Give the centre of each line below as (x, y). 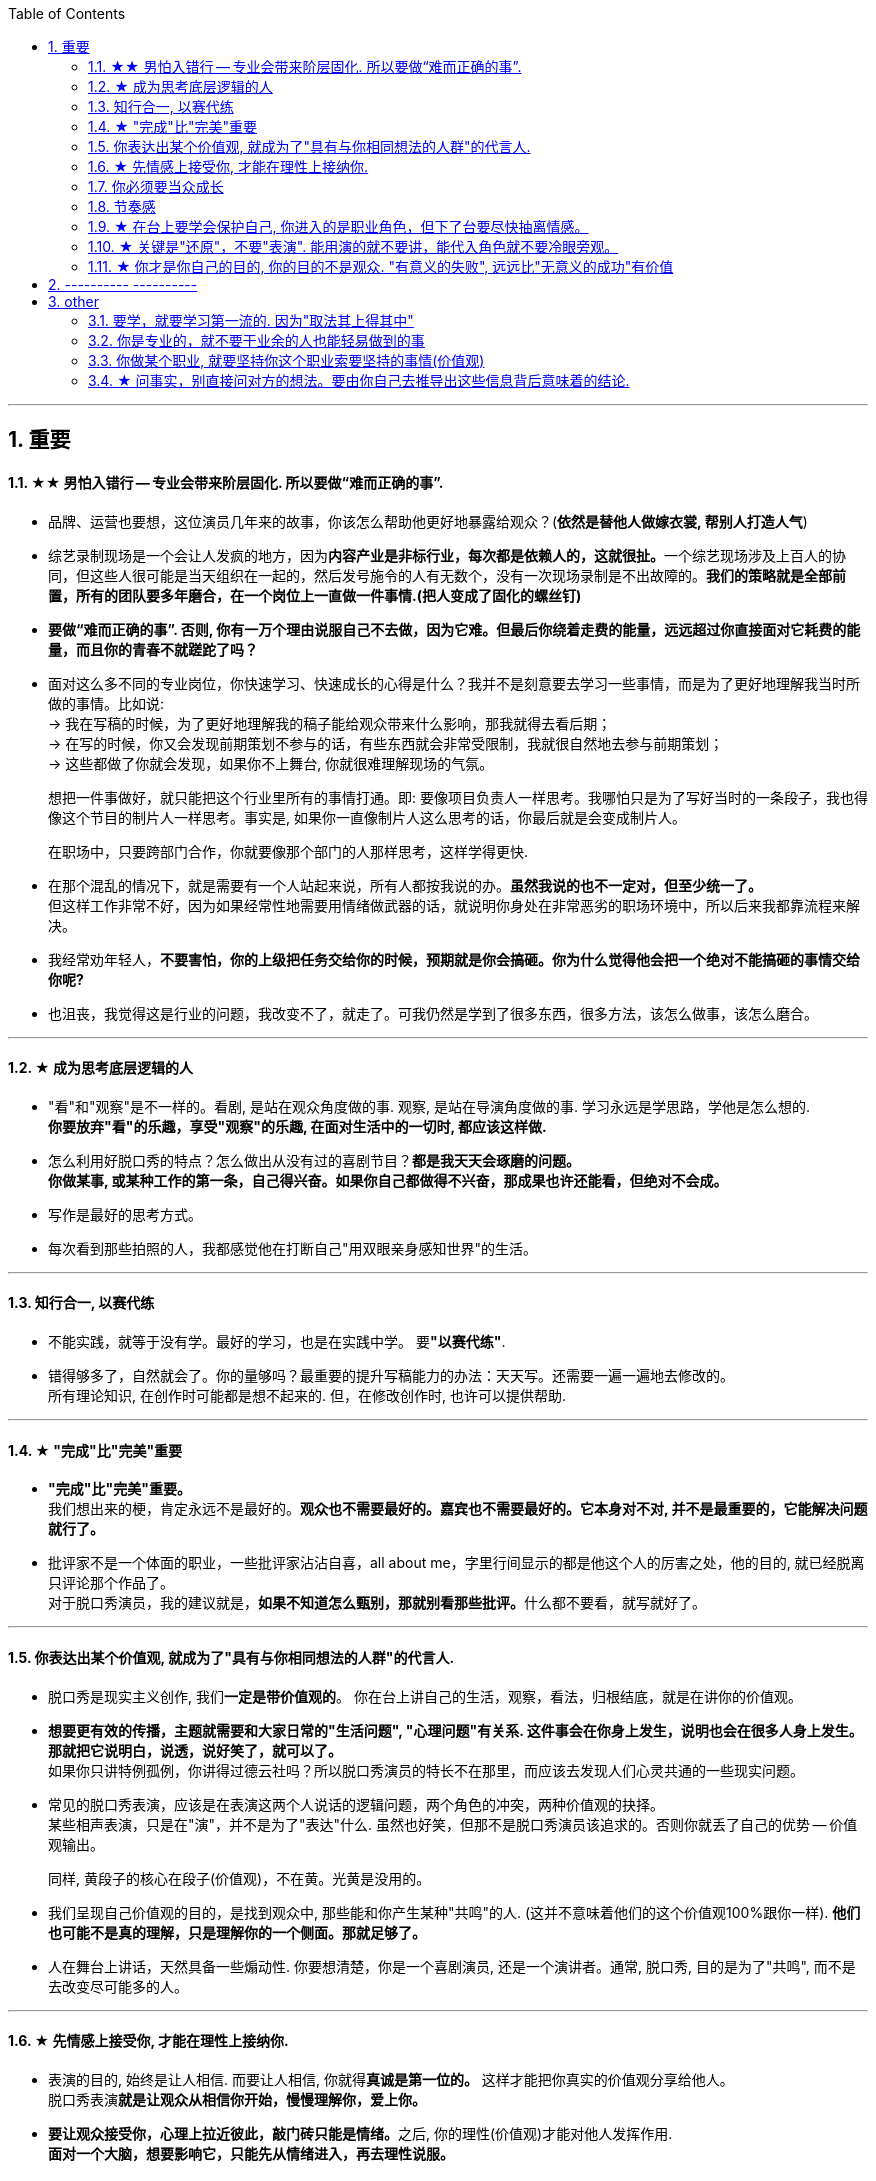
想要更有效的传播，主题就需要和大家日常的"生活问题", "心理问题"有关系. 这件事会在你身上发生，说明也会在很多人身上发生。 (455, 1730)
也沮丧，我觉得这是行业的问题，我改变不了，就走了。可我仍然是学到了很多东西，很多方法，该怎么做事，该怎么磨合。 (433, 1013)
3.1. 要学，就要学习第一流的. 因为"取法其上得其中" (251, 320)
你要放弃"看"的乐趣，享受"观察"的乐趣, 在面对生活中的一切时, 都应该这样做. (297, 1126)
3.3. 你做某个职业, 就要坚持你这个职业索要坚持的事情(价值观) (286, 360)
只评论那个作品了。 (111, 1583)
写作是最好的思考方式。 (125, 1214)
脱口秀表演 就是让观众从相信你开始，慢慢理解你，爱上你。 (237, 2099)
